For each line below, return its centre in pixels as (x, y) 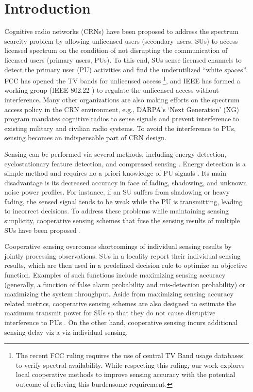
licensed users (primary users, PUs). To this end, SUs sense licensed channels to (123, 59)
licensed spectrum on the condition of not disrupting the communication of (116, 50)
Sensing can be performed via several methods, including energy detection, (115, 154)
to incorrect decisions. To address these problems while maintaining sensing (117, 211)
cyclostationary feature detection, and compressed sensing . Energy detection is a (125, 163)
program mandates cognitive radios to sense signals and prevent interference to (122, 119)
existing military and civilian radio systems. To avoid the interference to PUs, (120, 128)
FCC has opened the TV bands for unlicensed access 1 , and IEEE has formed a (122, 80)
